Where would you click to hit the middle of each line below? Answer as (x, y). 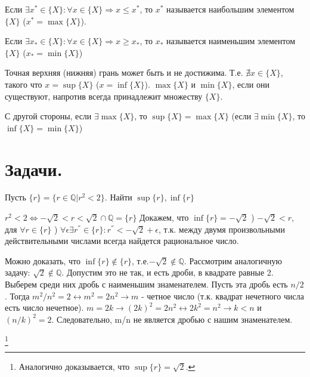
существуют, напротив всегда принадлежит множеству (104, 96)
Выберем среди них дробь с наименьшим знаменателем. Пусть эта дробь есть (146, 284)
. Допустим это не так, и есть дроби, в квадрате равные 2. (168, 272)
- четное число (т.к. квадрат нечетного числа (223, 296)
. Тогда (17, 296)
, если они (251, 84)
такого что (24, 84)
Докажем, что (164, 217)
